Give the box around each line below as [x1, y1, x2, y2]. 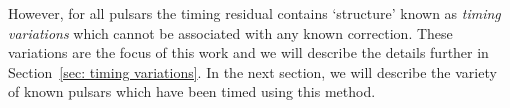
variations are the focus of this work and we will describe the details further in [8, 42, 489, 63]
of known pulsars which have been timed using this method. [8, 81, 376, 102]
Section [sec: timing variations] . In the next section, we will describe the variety [8, 61, 497, 82]
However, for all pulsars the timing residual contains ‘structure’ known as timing [8, 3, 501, 23]
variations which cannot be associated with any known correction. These [8, 22, 453, 43]
